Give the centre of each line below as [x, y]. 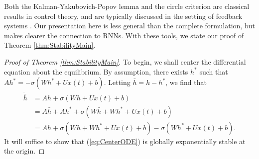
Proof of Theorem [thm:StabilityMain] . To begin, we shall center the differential [125, 61]
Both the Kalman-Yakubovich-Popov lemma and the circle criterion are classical [127, 6]
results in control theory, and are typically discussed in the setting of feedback [123, 16]
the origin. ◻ [24, 151]
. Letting [117, 82]
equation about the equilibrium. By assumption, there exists [96, 71]
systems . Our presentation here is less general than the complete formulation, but [129, 26]
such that [214, 71]
